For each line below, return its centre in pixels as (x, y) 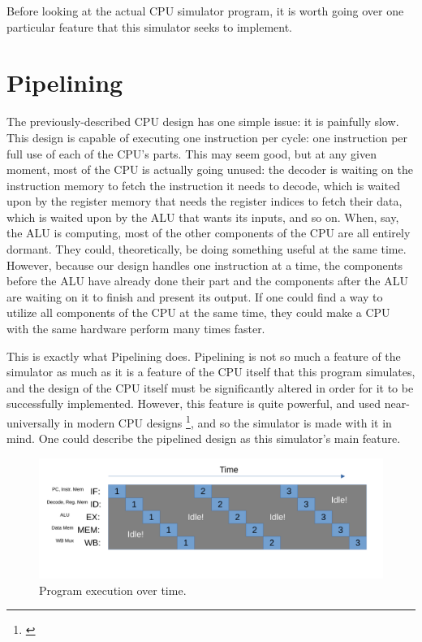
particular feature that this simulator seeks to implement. (150, 26)
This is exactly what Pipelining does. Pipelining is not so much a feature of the (204, 356)
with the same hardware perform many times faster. (136, 329)
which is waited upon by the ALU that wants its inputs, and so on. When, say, (203, 217)
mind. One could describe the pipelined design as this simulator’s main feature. (204, 438)
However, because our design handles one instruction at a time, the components (205, 265)
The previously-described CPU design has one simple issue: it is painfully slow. (203, 121)
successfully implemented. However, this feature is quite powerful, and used (194, 403)
